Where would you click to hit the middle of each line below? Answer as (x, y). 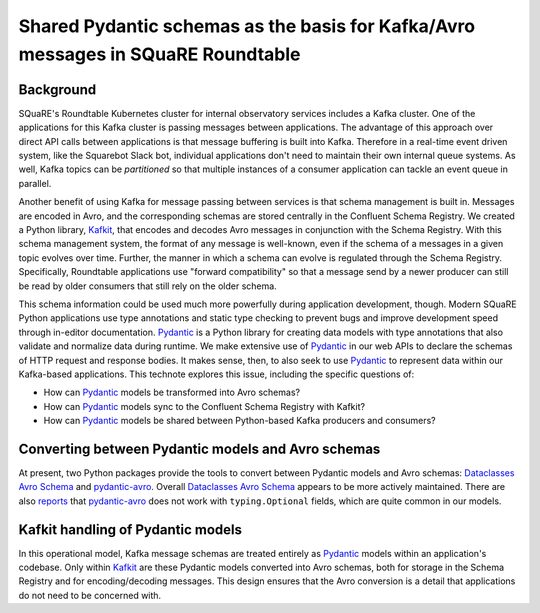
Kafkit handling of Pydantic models (130, 529)
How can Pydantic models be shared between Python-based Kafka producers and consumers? (239, 421)
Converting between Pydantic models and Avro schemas (199, 448)
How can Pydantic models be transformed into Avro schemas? (171, 392)
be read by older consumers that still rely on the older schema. (147, 286)
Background (57, 89)
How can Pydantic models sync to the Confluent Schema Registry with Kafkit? (204, 406)
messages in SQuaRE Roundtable (159, 54)
